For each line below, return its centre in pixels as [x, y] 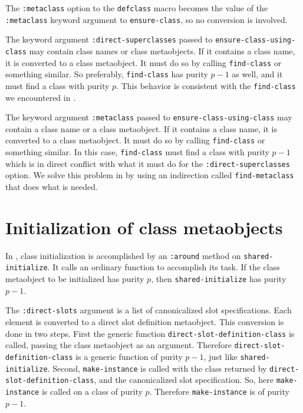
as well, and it [257, 74]
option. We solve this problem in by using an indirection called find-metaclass [150, 175]
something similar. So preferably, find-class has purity [107, 74]
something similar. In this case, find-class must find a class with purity [137, 152]
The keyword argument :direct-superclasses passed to [109, 39]
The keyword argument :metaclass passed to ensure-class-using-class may [149, 117]
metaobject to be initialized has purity [75, 279]
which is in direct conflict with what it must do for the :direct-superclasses [148, 163]
